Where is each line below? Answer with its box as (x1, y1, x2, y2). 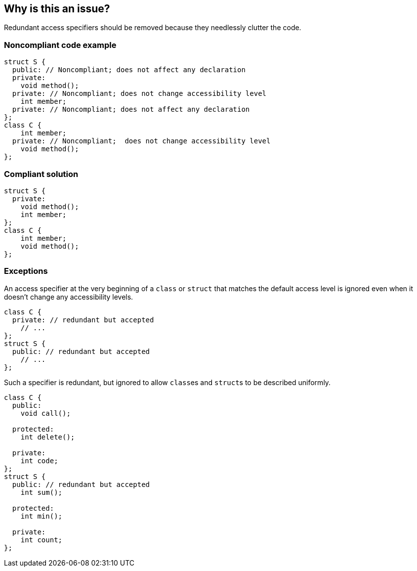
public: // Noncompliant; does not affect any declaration (12, 66, 246, 74)
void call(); (20, 409, 71, 417)
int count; (20, 535, 63, 544)
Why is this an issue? (4, 2, 110, 15)
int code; (20, 456, 58, 465)
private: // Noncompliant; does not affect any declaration (12, 105, 250, 114)
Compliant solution (4, 169, 79, 179)
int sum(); (20, 488, 63, 496)
